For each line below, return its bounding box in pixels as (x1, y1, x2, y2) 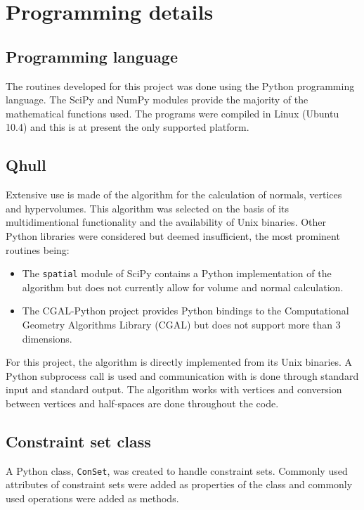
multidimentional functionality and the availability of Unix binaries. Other (6, 215, 327, 229)
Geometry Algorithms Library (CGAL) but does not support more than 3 (22, 317, 341, 331)
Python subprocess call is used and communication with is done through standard (6, 368, 359, 383)
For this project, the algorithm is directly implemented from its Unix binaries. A (6, 355, 353, 369)
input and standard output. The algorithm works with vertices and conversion (6, 382, 342, 397)
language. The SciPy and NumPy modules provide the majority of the (6, 92, 308, 107)
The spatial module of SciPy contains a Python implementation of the (22, 266, 332, 281)
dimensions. (22, 331, 72, 345)
